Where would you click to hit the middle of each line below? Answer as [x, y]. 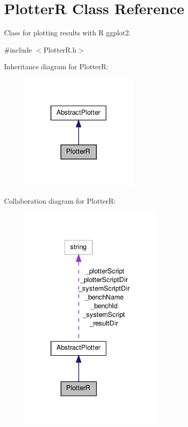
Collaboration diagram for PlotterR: [60, 200]
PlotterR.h [60, 49]
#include [18, 49]
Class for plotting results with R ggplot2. [68, 33]
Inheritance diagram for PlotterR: [56, 66]
